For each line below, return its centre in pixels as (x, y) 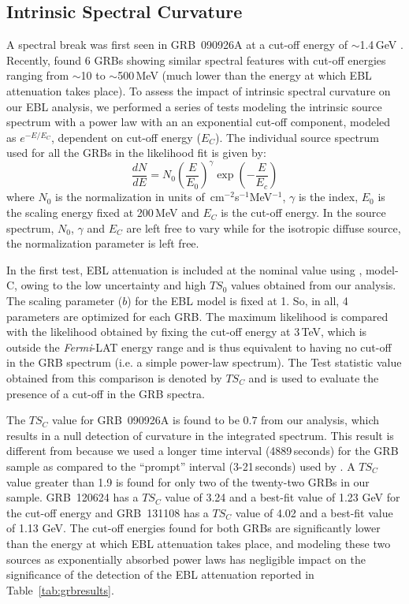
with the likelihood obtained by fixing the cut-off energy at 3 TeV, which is (187, 332)
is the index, (328, 197)
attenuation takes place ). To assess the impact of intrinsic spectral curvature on (199, 90)
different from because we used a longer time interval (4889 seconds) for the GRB (203, 451)
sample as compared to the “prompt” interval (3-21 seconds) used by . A (181, 466)
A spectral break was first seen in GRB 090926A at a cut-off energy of (177, 45)
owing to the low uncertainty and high (113, 285)
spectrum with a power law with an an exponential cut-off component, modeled (199, 122)
